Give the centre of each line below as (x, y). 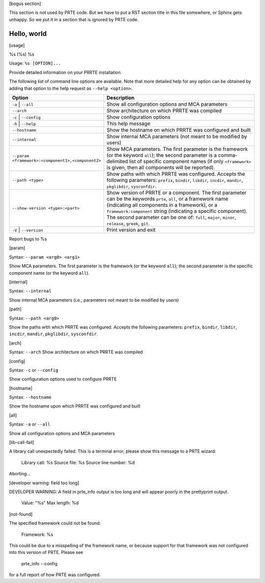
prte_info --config (39, 563)
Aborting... (20, 474)
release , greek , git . (128, 224)
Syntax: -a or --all (30, 424)
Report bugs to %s (28, 239)
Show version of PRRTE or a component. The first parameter (176, 193)
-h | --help (24, 124)
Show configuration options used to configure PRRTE (63, 379)
